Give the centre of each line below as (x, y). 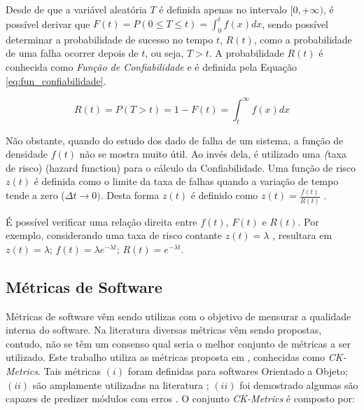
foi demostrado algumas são (299, 384)
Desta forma (133, 195)
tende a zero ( (35, 195)
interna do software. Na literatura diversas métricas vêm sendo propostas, (164, 330)
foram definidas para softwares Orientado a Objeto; (238, 370)
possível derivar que (48, 23)
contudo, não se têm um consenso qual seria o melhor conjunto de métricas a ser (178, 343)
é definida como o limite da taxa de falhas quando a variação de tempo (186, 181)
